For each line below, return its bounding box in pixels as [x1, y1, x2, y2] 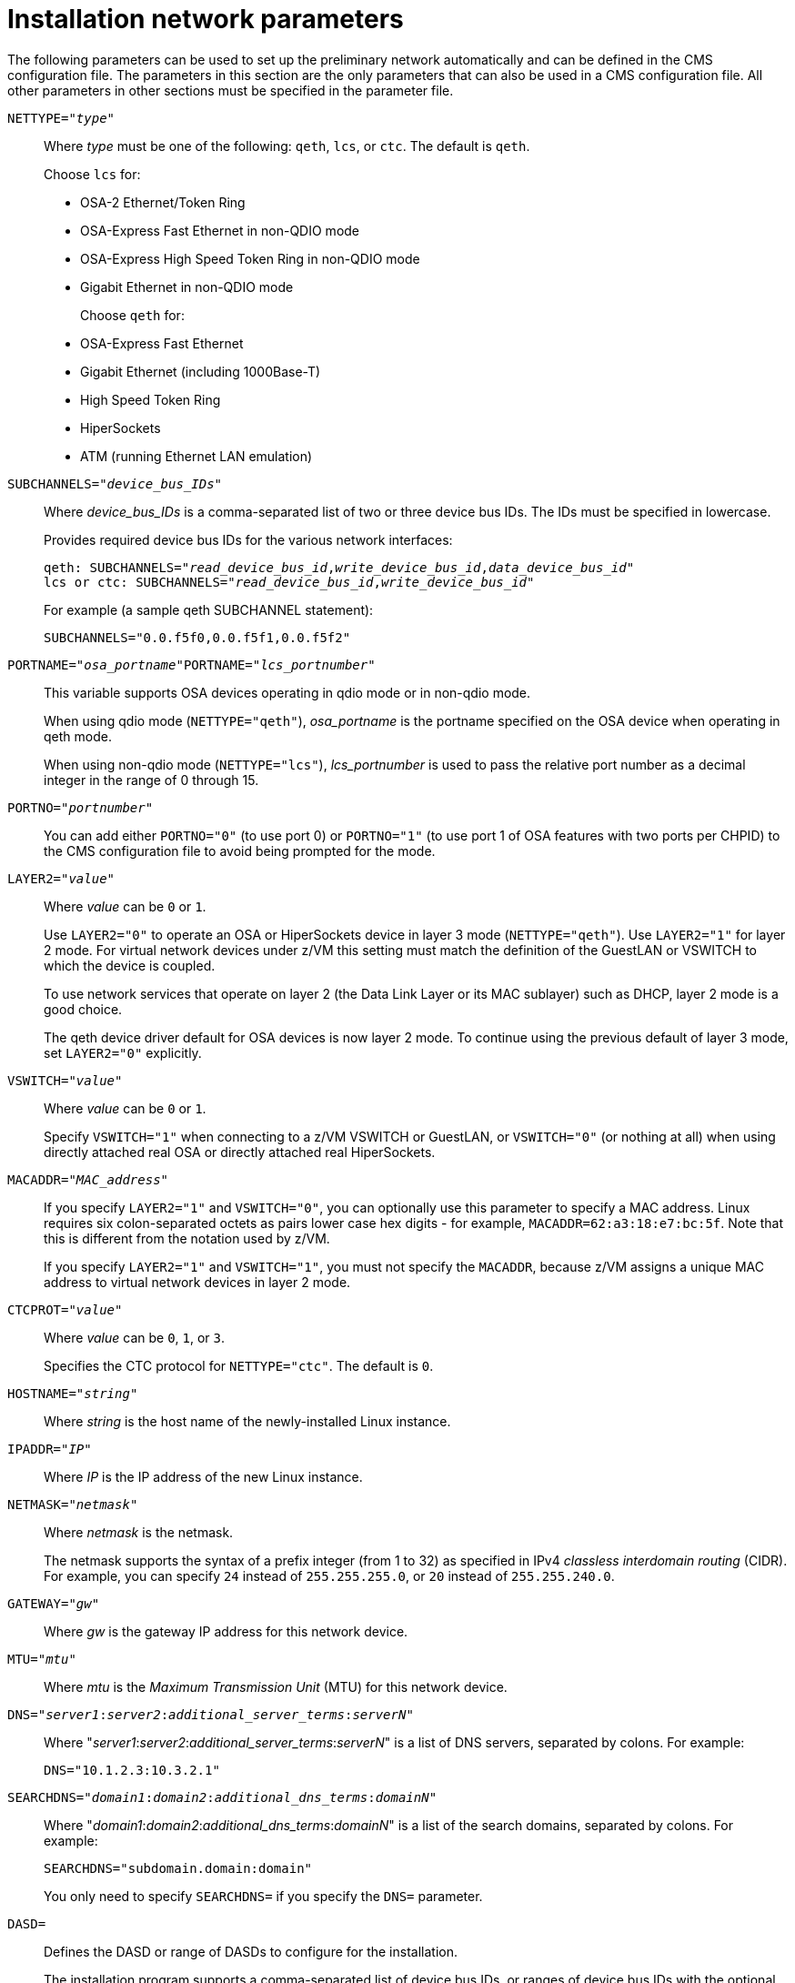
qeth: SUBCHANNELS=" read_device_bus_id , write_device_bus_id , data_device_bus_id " [44, 559, 635, 575]
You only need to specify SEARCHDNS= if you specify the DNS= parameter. [44, 1887, 483, 1904]
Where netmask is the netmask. [44, 1524, 234, 1540]
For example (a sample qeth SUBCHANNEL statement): [44, 601, 374, 618]
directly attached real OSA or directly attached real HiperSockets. [44, 1143, 436, 1160]
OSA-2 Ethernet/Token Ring [80, 194, 246, 210]
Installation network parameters [7, 4, 404, 35]
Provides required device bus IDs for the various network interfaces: [44, 531, 453, 548]
